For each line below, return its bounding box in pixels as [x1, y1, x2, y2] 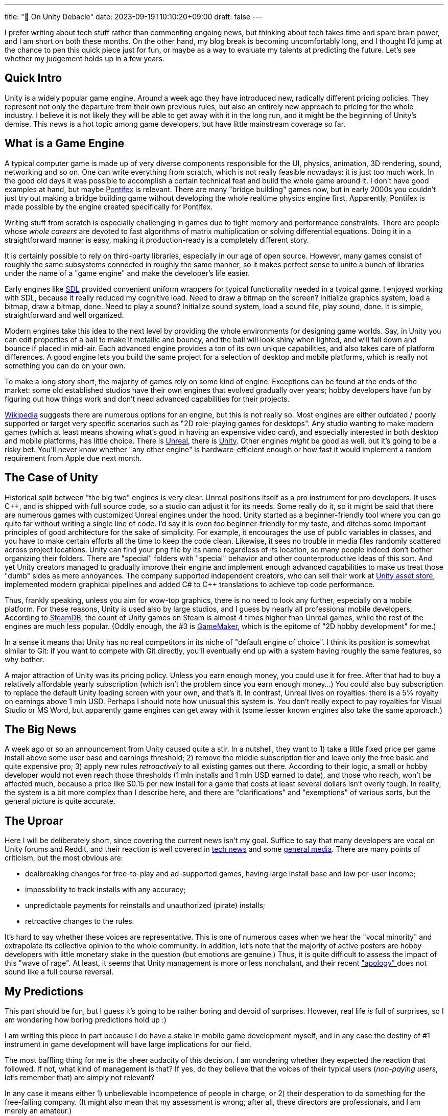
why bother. [5, 655, 44, 664]
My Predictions [5, 985, 83, 998]
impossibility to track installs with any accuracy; [25, 885, 186, 894]
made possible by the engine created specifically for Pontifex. [5, 202, 213, 211]
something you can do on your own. [5, 361, 126, 370]
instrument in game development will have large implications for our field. [5, 1040, 251, 1049]
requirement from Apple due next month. [5, 453, 142, 462]
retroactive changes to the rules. [25, 917, 134, 926]
